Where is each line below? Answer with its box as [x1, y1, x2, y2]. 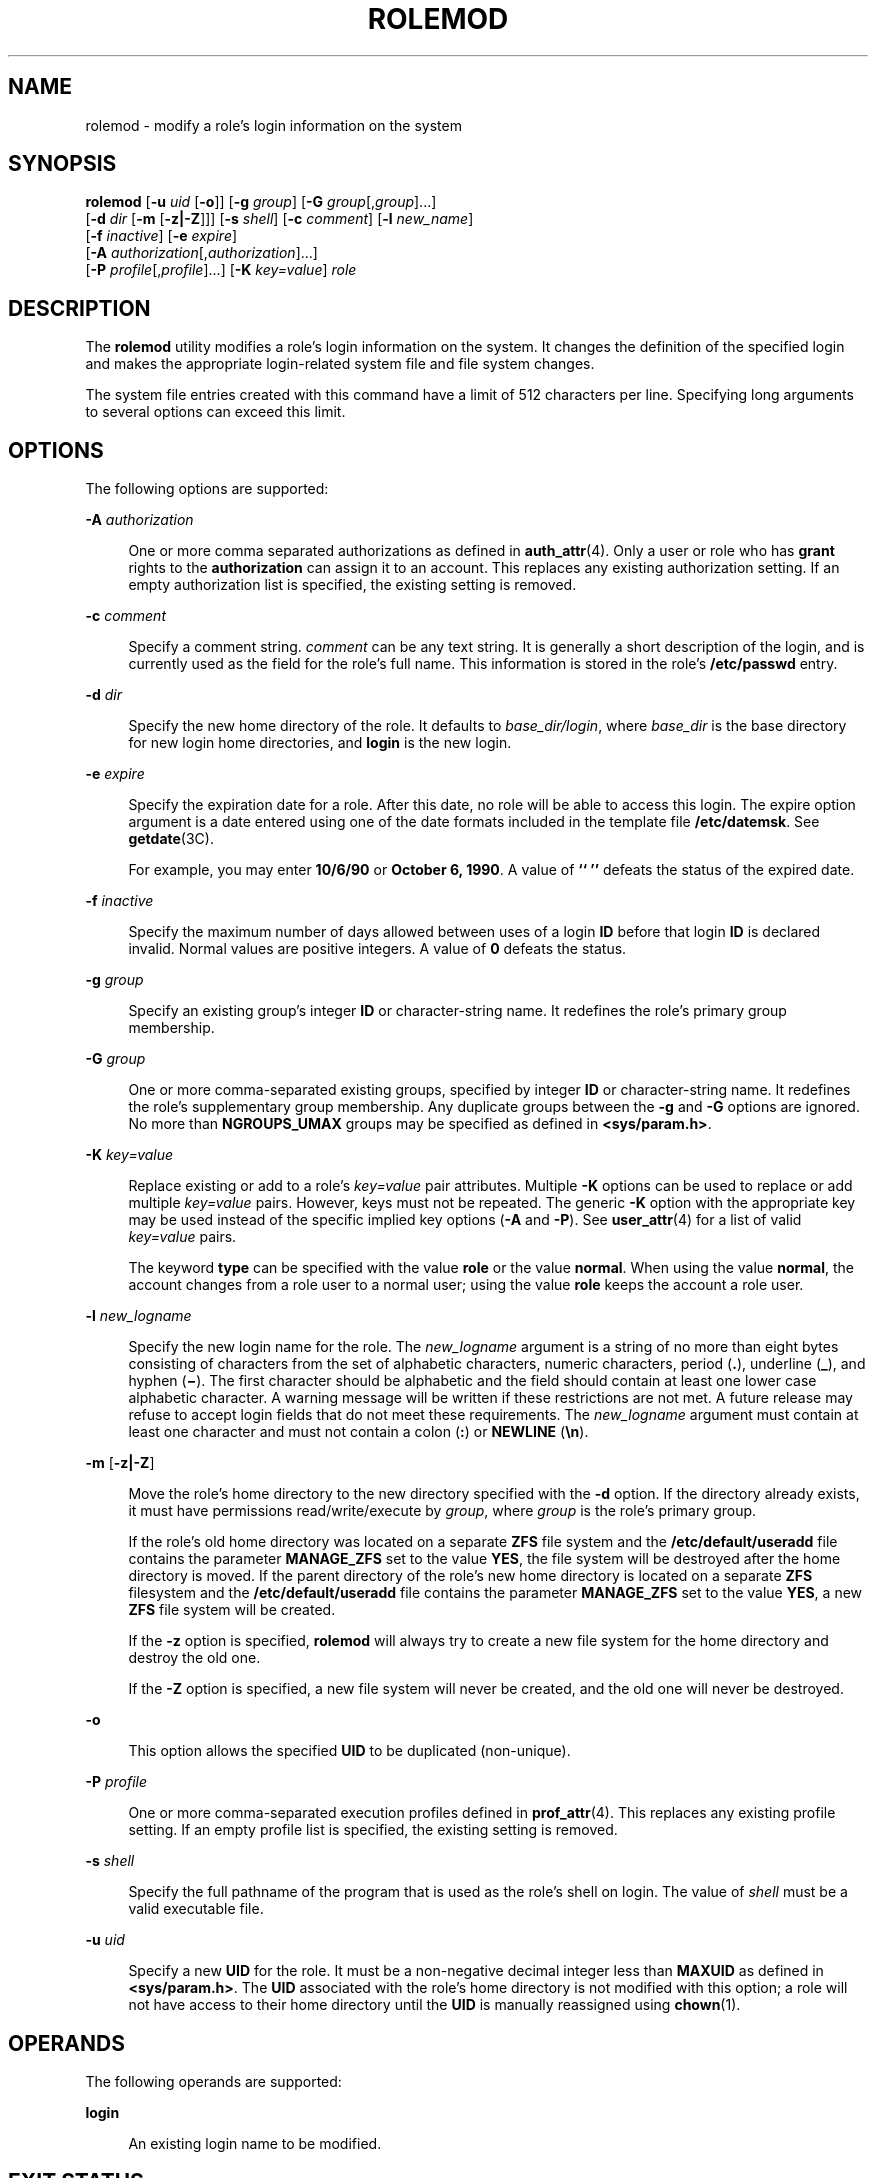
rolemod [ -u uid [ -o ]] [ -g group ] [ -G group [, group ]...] [85, 193, 437, 211]
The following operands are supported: [85, 2072, 342, 2090]
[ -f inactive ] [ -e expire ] [85, 227, 238, 245]
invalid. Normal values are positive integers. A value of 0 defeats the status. [128, 940, 627, 958]
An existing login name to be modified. [128, 2134, 382, 2152]
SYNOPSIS [8, 151, 117, 177]
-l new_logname [85, 1307, 192, 1325]
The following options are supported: [85, 480, 329, 498]
